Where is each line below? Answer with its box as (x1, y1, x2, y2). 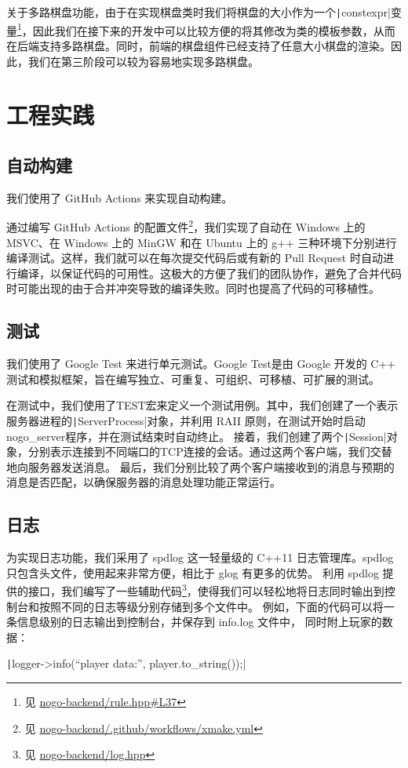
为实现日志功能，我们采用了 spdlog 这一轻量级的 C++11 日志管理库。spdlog (6, 549, 394, 566)
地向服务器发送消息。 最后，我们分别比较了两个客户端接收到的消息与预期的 (6, 458, 395, 475)
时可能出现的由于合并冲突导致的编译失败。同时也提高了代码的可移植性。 (6, 280, 380, 297)
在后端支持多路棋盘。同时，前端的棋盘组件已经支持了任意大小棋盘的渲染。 (6, 37, 391, 53)
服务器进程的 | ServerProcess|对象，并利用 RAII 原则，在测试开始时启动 (6, 412, 366, 428)
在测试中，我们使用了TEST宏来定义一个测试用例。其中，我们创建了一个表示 (6, 397, 399, 413)
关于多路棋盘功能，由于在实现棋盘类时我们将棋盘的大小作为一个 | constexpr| (6, 4, 391, 20)
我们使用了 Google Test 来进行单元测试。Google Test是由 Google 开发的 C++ (6, 355, 396, 372)
